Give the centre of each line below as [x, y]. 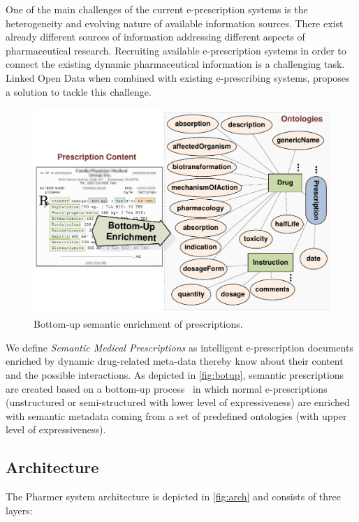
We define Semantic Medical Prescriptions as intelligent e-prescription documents [179, 347]
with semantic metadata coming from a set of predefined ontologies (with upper [176, 415]
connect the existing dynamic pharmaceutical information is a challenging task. [175, 64]
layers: [19, 510]
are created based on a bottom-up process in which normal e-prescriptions [167, 388]
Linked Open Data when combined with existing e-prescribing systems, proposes [178, 77]
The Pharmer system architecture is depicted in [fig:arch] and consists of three [173, 496]
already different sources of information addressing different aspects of [155, 37]
